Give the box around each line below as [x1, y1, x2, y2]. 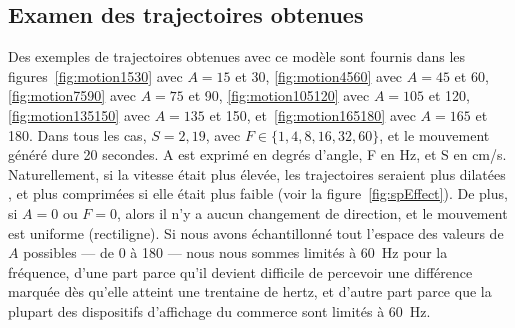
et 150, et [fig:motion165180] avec [209, 104, 416, 125]
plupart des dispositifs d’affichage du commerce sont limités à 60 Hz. [8, 300, 431, 321]
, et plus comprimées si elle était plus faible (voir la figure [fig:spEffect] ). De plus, [8, 183, 508, 204]
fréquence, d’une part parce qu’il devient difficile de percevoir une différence [8, 261, 473, 282]
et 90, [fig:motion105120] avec [188, 85, 370, 106]
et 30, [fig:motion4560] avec [235, 65, 403, 86]
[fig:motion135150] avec [8, 104, 150, 125]
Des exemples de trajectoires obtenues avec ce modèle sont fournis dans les [8, 46, 466, 67]
